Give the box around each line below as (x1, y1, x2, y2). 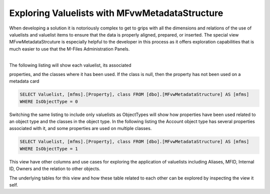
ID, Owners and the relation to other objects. (9, 165, 100, 172)
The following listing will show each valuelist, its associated (9, 62, 132, 68)
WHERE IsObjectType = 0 (19, 98, 78, 104)
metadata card (9, 78, 39, 84)
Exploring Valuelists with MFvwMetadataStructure (9, 7, 223, 18)
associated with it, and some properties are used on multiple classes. (9, 125, 152, 131)
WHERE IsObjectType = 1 (19, 145, 78, 151)
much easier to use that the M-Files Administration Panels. (9, 45, 130, 52)
